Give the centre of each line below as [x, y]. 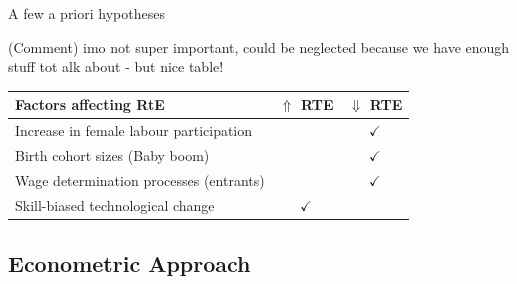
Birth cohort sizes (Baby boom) [112, 154]
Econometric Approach [129, 263]
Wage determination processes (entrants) [140, 179]
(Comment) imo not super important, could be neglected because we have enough [259, 46]
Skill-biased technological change [115, 204]
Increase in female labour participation [134, 130]
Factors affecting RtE [90, 104]
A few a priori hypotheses [86, 13]
